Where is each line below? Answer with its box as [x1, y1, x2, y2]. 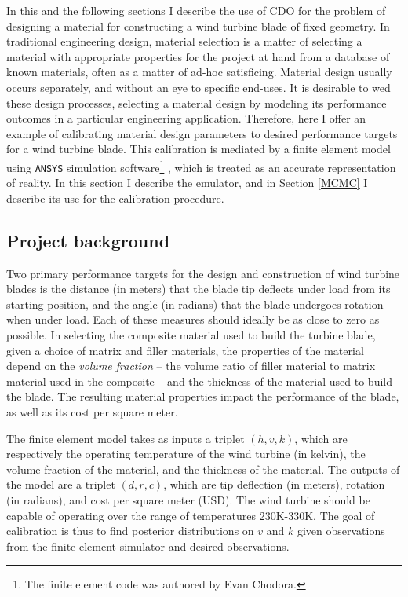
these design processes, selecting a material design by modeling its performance [6, 94, 387, 111]
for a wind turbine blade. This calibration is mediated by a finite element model [6, 141, 391, 157]
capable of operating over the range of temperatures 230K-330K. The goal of [6, 507, 375, 523]
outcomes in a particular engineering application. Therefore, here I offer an [6, 110, 366, 126]
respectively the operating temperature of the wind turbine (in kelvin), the [6, 445, 366, 462]
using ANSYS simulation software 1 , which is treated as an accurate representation [6, 156, 396, 175]
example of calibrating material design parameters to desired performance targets [6, 125, 398, 141]
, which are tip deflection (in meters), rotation [163, 476, 385, 493]
